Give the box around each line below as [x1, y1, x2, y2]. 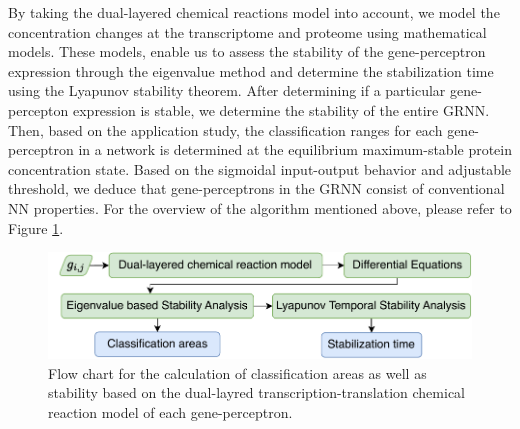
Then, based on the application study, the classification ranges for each [8, 119, 443, 140]
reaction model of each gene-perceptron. [48, 401, 293, 422]
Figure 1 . [8, 217, 64, 238]
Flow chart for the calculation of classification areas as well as [48, 362, 427, 383]
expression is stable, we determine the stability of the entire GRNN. [72, 99, 490, 120]
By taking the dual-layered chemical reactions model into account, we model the [8, 2, 500, 22]
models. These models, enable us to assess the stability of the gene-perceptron [8, 41, 486, 62]
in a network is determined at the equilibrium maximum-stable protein [78, 139, 513, 160]
